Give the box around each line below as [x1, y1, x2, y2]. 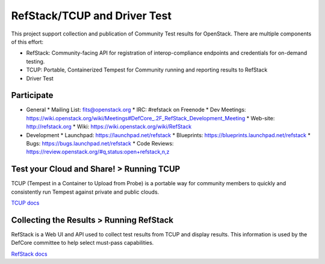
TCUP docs [11, 199, 40, 207]
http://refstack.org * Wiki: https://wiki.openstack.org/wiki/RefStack [26, 123, 192, 130]
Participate [11, 90, 54, 100]
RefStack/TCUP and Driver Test [11, 9, 172, 22]
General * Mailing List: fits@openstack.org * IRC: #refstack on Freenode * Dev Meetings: [26, 106, 246, 114]
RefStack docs [11, 250, 48, 257]
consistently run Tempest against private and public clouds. [11, 188, 159, 195]
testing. [26, 58, 45, 65]
